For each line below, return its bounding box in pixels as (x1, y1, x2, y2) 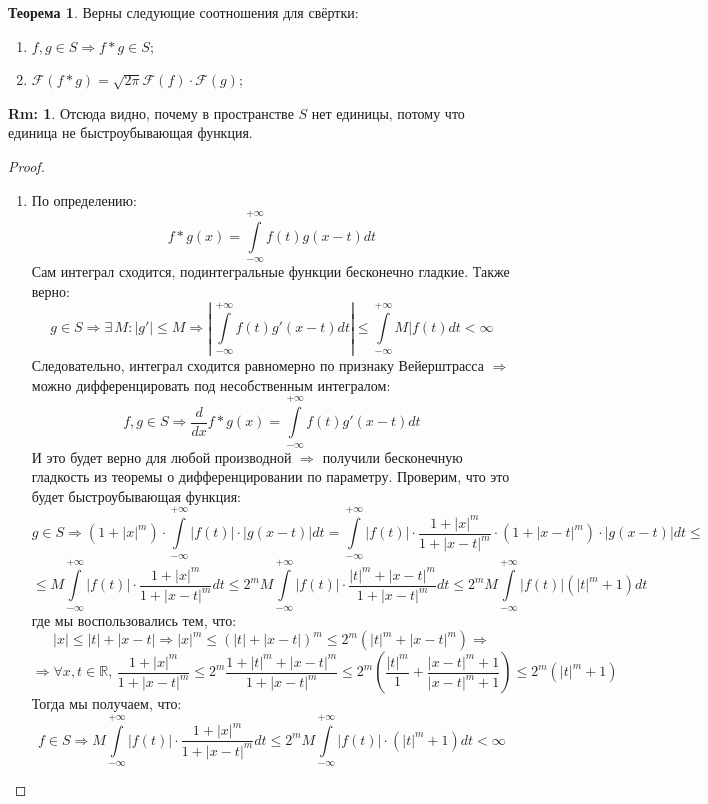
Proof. (8, 155, 45, 176)
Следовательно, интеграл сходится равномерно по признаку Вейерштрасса (31, 355, 484, 376)
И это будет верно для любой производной (31, 446, 292, 467)
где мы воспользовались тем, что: (31, 609, 237, 630)
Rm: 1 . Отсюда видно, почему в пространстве (8, 102, 294, 123)
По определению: (31, 189, 137, 210)
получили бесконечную (322, 446, 463, 467)
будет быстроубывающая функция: (31, 485, 241, 506)
